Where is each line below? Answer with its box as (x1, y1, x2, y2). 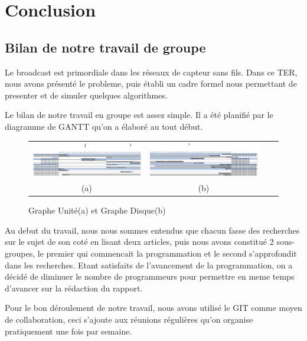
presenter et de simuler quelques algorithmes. (5, 88, 168, 101)
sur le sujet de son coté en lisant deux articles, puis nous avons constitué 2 (5, 235, 274, 248)
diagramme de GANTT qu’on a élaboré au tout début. (5, 120, 203, 132)
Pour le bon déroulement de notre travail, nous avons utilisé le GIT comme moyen (5, 301, 302, 314)
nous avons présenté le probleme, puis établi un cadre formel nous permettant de (5, 77, 297, 90)
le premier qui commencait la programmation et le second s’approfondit (37, 247, 297, 259)
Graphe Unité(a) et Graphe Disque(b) (28, 204, 166, 217)
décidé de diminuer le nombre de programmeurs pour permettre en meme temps (5, 270, 295, 283)
